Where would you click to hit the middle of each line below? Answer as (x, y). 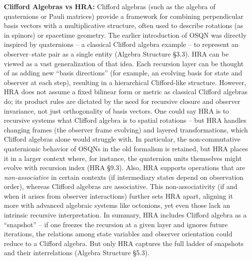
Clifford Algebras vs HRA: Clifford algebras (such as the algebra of (110, 6)
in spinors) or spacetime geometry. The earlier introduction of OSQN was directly (125, 35)
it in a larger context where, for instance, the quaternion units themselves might (123, 158)
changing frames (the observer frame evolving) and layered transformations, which (126, 129)
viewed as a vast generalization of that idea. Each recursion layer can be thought (124, 63)
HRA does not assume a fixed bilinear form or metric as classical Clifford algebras (126, 92)
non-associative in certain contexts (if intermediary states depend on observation (124, 177)
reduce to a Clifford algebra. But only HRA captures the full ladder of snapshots (124, 243)
